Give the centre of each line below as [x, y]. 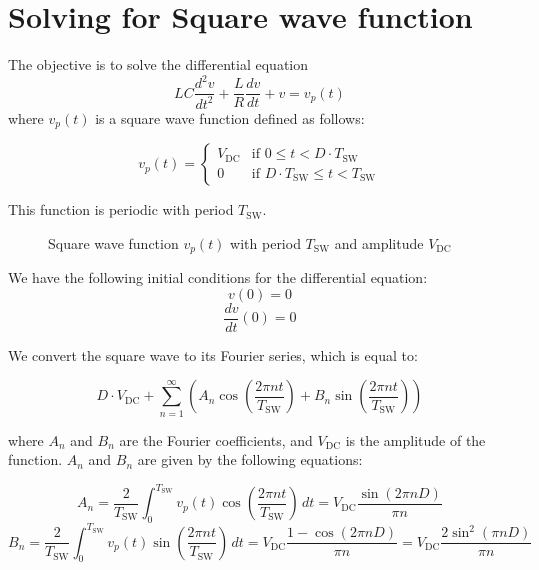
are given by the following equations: [250, 459]
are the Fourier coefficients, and [216, 439]
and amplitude [379, 242]
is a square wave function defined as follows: [230, 117]
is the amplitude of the [415, 439]
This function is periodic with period [121, 209]
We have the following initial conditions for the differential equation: [218, 277]
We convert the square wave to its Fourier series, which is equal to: [213, 354]
